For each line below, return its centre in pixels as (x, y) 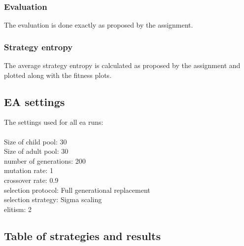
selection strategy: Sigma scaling (53, 199)
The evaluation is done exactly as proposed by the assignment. (99, 25)
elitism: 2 (18, 209)
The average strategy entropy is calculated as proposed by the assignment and (122, 65)
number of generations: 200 (45, 160)
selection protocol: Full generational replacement (77, 190)
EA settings (35, 101)
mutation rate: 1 (29, 170)
